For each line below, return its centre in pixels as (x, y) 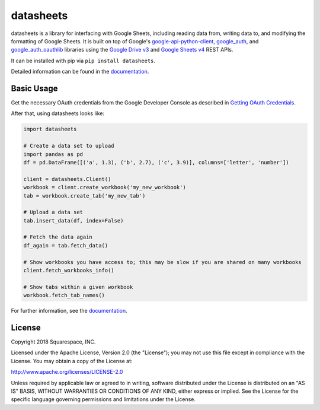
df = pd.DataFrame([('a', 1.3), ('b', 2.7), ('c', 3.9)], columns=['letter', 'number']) (156, 162)
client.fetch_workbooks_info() (69, 271)
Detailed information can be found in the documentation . (80, 72)
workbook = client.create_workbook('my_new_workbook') (105, 187)
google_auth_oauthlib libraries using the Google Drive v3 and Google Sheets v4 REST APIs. (122, 50)
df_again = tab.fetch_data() (66, 245)
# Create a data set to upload (69, 146)
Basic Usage (34, 88)
